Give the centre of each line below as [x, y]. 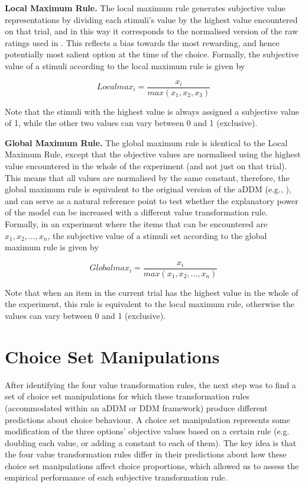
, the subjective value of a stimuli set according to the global [157, 235]
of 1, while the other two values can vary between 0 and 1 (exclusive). [131, 123]
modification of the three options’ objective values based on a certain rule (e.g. [147, 431]
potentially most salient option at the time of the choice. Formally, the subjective [152, 54]
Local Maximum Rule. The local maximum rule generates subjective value [145, 8]
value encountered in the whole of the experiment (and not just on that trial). [146, 166]
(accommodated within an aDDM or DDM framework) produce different [136, 407]
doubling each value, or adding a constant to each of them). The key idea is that [151, 442]
